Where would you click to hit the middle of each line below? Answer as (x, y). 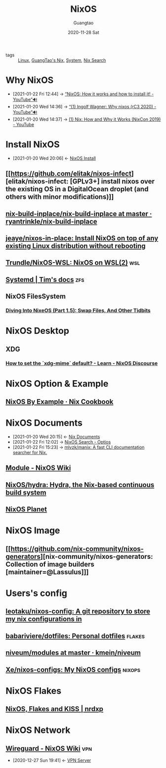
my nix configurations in (44, 619)
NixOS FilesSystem (36, 296)
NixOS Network (38, 730)
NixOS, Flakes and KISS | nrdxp (54, 709)
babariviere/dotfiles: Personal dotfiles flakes (75, 636)
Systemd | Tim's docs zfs (45, 280)
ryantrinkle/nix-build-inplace (52, 221)
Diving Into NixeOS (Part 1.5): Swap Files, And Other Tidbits (78, 311)
